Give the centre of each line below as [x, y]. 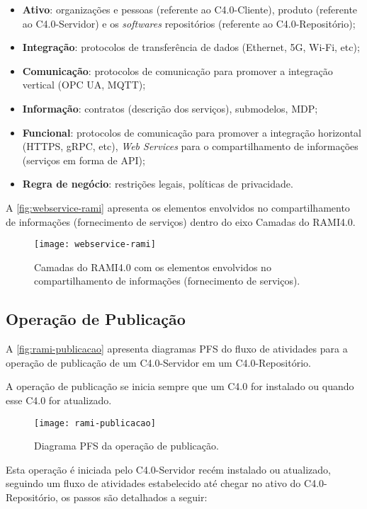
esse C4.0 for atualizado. [59, 400]
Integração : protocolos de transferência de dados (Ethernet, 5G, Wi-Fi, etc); [191, 47]
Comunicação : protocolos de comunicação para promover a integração [177, 70]
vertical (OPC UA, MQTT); [84, 85]
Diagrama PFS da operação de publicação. [126, 446]
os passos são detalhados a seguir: [134, 497]
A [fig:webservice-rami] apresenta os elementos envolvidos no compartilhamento [178, 207]
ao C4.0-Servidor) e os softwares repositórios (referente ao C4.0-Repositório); [189, 23]
